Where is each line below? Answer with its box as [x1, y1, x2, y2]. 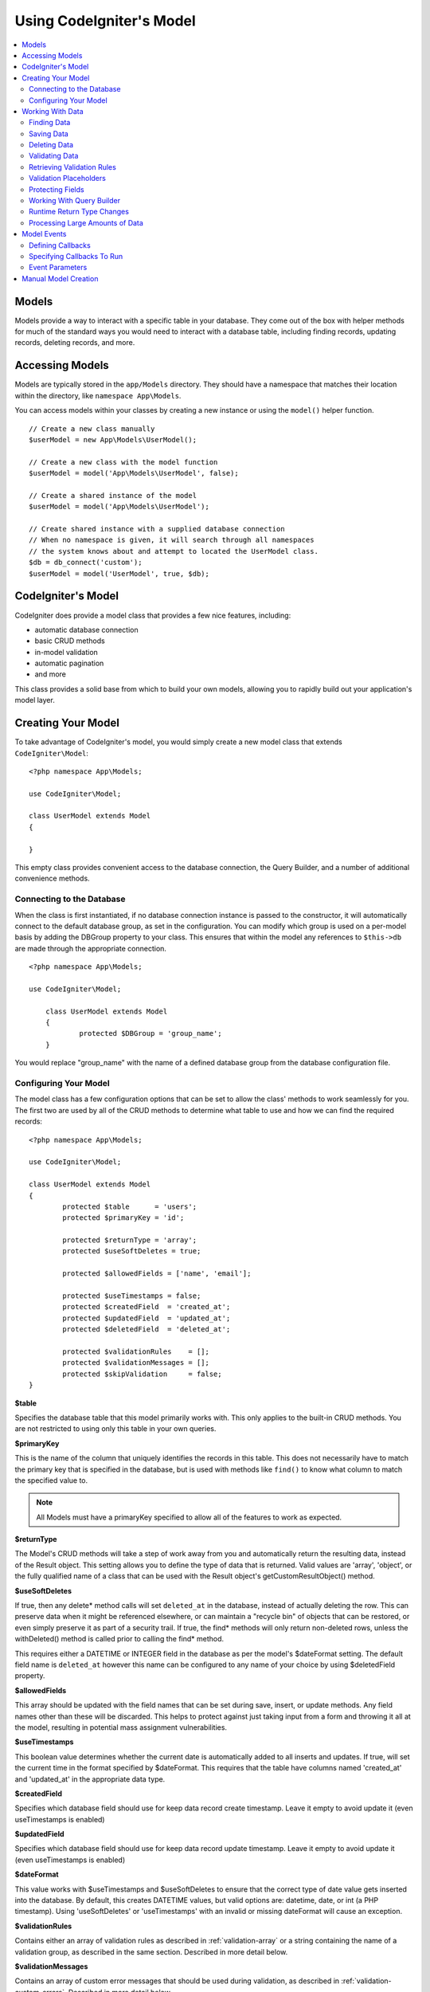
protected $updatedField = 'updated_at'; [62, 1313, 231, 1323]
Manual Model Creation [21, 273, 99, 283]
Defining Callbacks [29, 240, 91, 250]
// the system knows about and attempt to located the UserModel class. [29, 547, 319, 555]
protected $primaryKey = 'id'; [62, 1214, 185, 1222]
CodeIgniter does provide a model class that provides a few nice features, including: [14, 610, 291, 620]
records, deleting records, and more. [14, 338, 135, 347]
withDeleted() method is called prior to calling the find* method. [14, 1634, 225, 1644]
